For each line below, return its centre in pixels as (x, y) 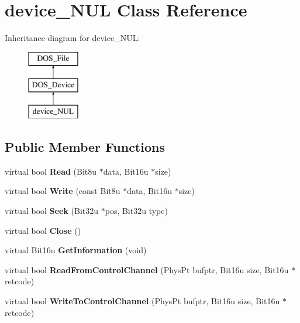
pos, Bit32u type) (136, 211)
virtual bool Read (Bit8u (51, 171)
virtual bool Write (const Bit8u (63, 191)
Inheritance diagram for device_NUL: (73, 38)
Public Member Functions (85, 147)
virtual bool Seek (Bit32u (52, 211)
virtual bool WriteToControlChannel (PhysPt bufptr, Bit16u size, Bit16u (142, 301)
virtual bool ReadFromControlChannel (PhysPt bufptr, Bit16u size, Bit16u (147, 269)
